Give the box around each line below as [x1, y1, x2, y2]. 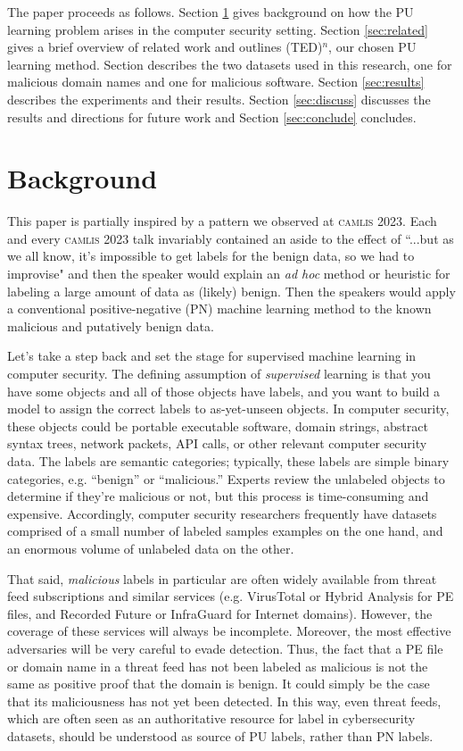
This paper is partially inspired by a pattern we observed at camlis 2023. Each [7, 212, 437, 230]
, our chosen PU [328, 38, 417, 56]
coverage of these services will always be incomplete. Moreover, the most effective [7, 622, 451, 640]
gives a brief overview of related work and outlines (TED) [7, 38, 323, 56]
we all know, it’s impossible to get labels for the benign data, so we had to [7, 246, 415, 265]
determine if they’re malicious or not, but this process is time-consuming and [7, 487, 429, 505]
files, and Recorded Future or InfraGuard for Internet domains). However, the [7, 604, 433, 622]
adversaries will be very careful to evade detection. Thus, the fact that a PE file [7, 638, 443, 657]
